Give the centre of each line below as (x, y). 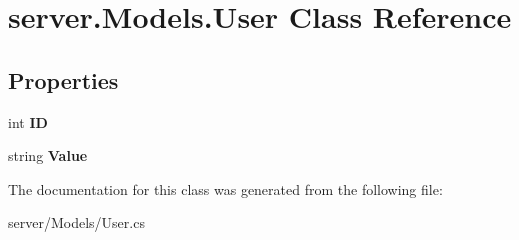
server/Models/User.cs (76, 222)
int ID (28, 121)
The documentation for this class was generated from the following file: (225, 188)
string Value (48, 155)
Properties (63, 79)
